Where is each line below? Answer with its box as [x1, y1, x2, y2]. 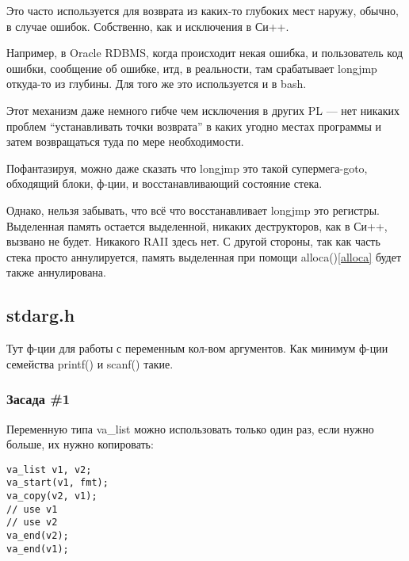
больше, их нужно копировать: [6, 436, 154, 452]
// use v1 [6, 503, 58, 515]
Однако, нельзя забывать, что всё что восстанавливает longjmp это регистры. [6, 201, 380, 218]
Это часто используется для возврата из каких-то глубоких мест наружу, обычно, [6, 2, 399, 18]
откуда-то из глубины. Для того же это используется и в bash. [6, 75, 307, 92]
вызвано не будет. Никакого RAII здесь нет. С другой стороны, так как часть [6, 233, 380, 250]
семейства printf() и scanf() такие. [6, 355, 174, 372]
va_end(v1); [6, 543, 69, 555]
